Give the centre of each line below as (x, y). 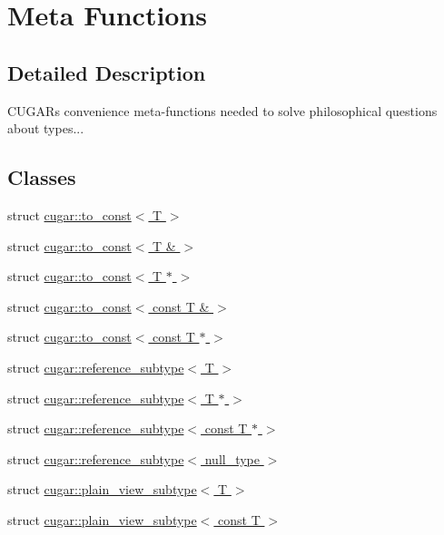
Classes (42, 177)
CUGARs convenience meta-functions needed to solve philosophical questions (222, 110)
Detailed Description (107, 72)
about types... (46, 128)
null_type (232, 458)
